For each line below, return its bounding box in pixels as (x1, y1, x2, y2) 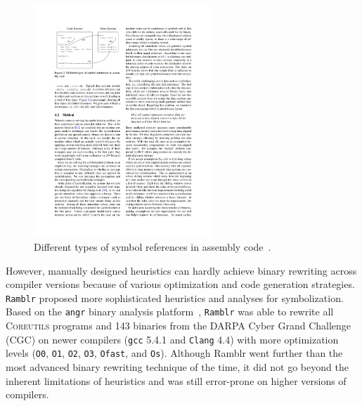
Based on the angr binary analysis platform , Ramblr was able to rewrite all (6, 304, 334, 319)
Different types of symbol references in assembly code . (34, 239, 271, 254)
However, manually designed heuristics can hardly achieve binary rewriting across (6, 263, 357, 277)
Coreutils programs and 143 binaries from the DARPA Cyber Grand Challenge (6, 318, 351, 332)
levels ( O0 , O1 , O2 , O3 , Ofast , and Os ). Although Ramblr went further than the (6, 346, 343, 360)
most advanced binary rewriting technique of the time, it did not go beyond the (6, 359, 349, 374)
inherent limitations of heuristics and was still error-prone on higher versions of (6, 373, 347, 388)
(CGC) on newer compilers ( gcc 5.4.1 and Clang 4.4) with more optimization (6, 332, 339, 346)
